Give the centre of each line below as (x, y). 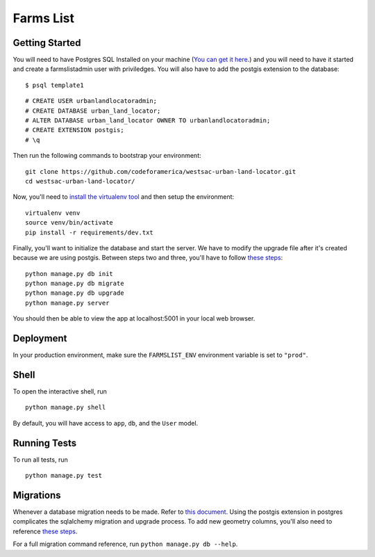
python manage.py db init (69, 274)
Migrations (37, 495)
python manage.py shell (66, 407)
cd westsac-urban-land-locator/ (80, 181)
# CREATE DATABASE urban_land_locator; (93, 111)
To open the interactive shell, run (60, 391)
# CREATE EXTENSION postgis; (75, 130)
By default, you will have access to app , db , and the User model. (106, 423)
